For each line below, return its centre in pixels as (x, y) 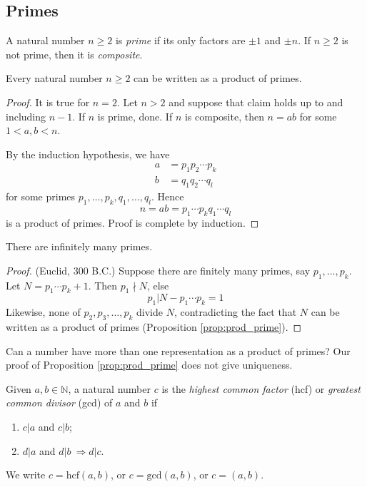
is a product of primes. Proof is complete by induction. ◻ (132, 222)
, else (158, 285)
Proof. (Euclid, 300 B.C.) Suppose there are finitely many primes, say (158, 270)
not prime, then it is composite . (74, 54)
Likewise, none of (43, 312)
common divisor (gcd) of (59, 403)
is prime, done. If (135, 116)
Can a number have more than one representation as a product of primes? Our (178, 350)
